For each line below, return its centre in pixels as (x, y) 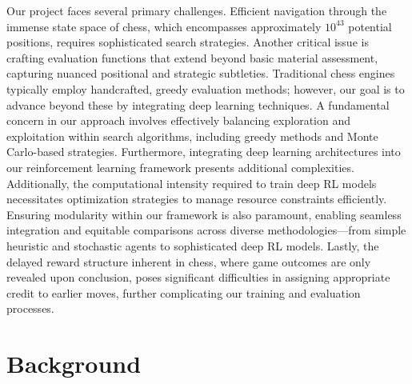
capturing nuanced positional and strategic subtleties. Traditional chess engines (201, 73)
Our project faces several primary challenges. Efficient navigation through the (197, 10)
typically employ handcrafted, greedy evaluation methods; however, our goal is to (206, 88)
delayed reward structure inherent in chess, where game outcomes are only (189, 261)
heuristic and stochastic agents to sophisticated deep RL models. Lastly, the (193, 245)
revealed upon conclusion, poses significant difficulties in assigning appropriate (198, 277)
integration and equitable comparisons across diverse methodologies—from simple (206, 230)
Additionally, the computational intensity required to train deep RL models (192, 183)
